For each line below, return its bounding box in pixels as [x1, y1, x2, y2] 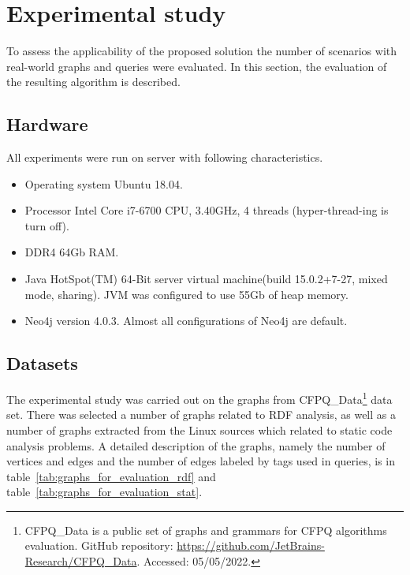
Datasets [6, 351, 78, 375]
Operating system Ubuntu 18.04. [24, 175, 183, 192]
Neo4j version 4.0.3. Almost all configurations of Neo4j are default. [24, 312, 348, 329]
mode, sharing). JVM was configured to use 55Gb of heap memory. [24, 286, 348, 302]
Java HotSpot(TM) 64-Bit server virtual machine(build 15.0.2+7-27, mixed [24, 271, 388, 287]
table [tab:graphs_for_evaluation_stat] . [6, 484, 203, 500]
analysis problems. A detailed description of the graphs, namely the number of [6, 437, 386, 454]
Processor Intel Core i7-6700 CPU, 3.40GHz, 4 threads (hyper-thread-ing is [24, 202, 389, 218]
